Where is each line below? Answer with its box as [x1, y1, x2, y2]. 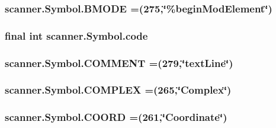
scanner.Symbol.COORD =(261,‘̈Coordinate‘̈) [5, 110, 227, 124]
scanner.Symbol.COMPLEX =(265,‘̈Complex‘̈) [5, 82, 232, 97]
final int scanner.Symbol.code [5, 28, 148, 43]
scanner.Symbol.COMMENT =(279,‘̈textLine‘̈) [5, 55, 233, 70]
